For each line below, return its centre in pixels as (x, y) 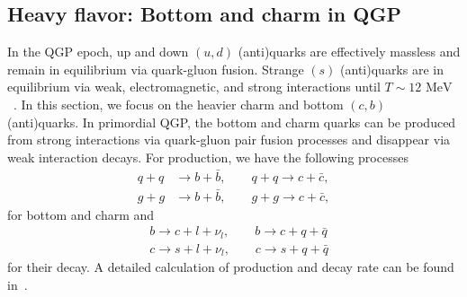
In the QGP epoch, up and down (98, 52)
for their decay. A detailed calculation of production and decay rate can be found (231, 267)
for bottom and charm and (81, 214)
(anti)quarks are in (392, 69)
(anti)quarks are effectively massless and (349, 52)
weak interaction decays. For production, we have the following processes (208, 157)
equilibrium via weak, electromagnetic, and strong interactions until (194, 87)
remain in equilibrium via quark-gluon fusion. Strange (156, 69)
